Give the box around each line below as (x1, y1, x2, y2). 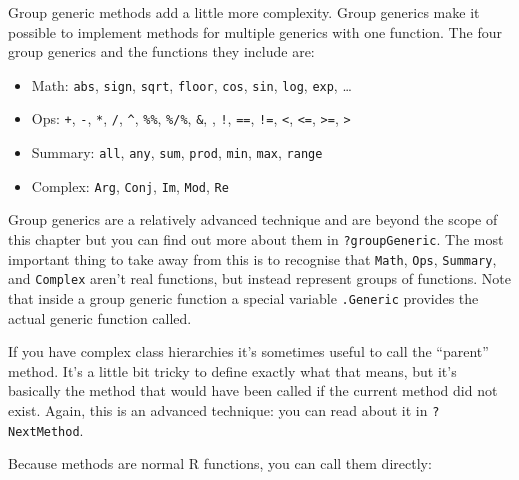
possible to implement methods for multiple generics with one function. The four (8, 21, 502, 42)
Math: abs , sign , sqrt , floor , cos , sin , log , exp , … (31, 74, 352, 95)
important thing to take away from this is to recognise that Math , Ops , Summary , (8, 248, 497, 269)
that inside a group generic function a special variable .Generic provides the (8, 287, 479, 308)
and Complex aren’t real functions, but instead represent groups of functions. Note (8, 268, 512, 289)
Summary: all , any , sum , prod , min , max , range (31, 142, 323, 163)
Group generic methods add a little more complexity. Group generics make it (8, 2, 480, 22)
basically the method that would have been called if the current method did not (8, 380, 498, 401)
